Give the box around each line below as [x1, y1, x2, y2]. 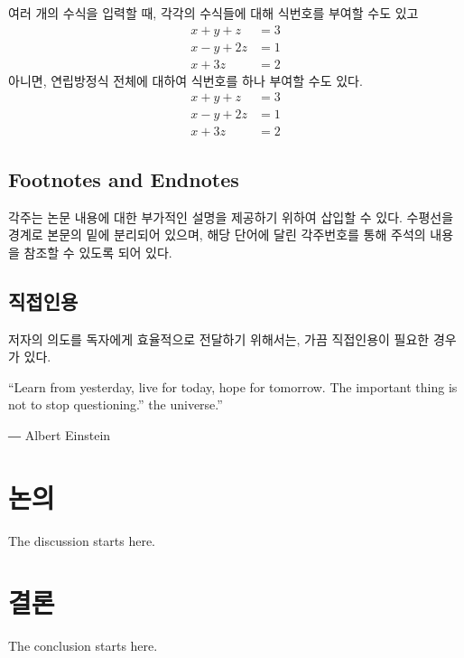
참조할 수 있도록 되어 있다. [23, 242, 172, 261]
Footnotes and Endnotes [8, 164, 239, 193]
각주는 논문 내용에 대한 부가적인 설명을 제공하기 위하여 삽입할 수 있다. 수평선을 [8, 207, 454, 226]
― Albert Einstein [8, 425, 111, 444]
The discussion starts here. [8, 531, 156, 550]
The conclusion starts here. [8, 636, 158, 655]
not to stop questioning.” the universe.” [8, 395, 223, 414]
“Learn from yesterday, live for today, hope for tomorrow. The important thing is [8, 377, 458, 396]
